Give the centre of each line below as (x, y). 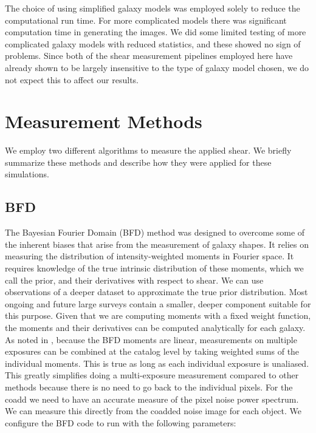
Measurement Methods (104, 121)
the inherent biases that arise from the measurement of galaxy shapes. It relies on (157, 244)
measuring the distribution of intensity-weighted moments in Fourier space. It (149, 256)
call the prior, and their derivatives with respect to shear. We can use (134, 280)
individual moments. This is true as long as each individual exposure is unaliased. (157, 363)
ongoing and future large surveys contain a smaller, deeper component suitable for (158, 303)
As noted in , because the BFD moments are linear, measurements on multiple (151, 339)
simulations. (27, 174)
